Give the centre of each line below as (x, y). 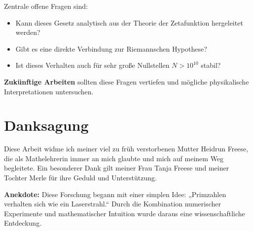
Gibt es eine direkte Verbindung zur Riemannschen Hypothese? (111, 48)
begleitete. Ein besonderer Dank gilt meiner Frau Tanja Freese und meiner (117, 168)
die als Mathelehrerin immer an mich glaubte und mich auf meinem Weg (114, 158)
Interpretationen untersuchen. (49, 91)
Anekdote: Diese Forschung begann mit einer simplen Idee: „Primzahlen (115, 194)
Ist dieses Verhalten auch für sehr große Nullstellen (92, 65)
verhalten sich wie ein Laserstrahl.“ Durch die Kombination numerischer (112, 204)
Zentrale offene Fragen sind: (46, 6)
